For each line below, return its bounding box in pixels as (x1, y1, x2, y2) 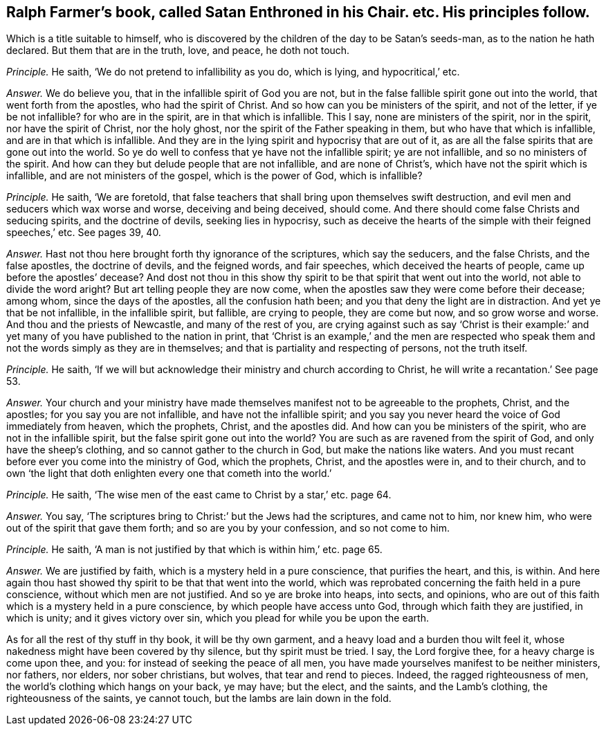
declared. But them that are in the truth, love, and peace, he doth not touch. (6, 44, 350, 57)
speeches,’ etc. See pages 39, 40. (6, 226, 161, 239)
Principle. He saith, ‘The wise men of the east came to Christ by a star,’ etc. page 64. (6, 489, 392, 501)
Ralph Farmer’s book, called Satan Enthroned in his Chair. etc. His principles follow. (6, 3, 590, 21)
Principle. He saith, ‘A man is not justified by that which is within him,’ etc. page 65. (6, 543, 383, 556)
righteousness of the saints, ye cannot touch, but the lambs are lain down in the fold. (6, 692, 392, 705)
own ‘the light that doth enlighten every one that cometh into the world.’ (6, 467, 332, 480)
